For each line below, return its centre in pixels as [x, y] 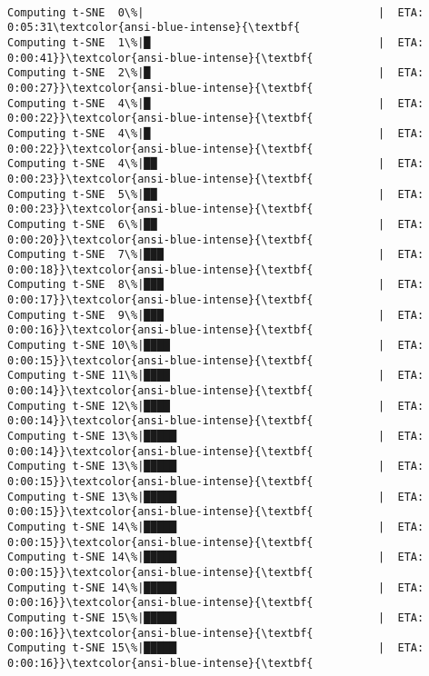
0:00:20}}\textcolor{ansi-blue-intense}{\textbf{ [160, 239]
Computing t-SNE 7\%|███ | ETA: [216, 255]
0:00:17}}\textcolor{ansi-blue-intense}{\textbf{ [160, 300]
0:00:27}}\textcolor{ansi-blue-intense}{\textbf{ [160, 88]
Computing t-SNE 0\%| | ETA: [216, 12]
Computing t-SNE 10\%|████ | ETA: [216, 346]
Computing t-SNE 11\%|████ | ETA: [216, 376]
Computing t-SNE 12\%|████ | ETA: [216, 406]
